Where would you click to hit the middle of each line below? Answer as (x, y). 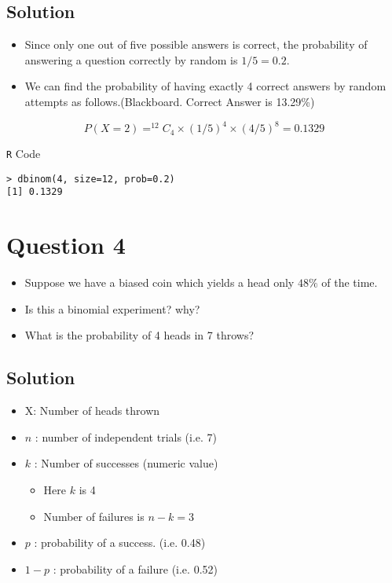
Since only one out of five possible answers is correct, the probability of (196, 44)
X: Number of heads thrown (92, 411)
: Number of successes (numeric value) (126, 463)
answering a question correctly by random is (131, 59)
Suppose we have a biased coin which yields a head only (159, 282)
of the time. (350, 282)
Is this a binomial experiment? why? (112, 308)
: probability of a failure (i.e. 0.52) (135, 568)
